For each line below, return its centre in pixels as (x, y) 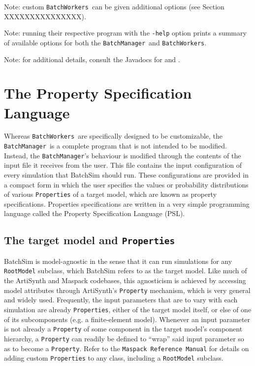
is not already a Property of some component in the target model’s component (123, 329)
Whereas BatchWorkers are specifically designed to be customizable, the (113, 136)
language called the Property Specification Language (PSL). (95, 213)
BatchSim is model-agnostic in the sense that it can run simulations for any (118, 261)
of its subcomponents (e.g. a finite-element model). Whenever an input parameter (127, 319)
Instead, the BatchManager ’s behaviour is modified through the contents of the (123, 155)
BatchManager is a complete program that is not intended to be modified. (115, 146)
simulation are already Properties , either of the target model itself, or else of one (128, 309)
